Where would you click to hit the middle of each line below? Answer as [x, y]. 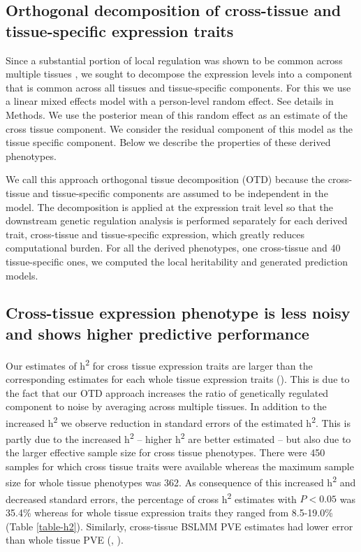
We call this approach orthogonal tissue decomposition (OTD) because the [165, 179]
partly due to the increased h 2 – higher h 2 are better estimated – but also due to [178, 437]
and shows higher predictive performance [157, 333]
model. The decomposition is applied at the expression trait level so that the [170, 206]
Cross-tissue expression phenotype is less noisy [178, 313]
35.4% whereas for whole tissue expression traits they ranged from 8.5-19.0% [169, 512]
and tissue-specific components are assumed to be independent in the [180, 193]
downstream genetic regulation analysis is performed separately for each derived [177, 220]
